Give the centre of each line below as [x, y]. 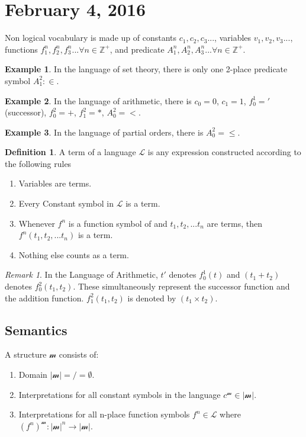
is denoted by [152, 298]
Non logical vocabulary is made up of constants [91, 38]
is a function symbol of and [118, 223]
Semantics [36, 330]
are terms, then [235, 223]
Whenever [37, 223]
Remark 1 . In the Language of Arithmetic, [81, 274]
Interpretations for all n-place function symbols [104, 414]
